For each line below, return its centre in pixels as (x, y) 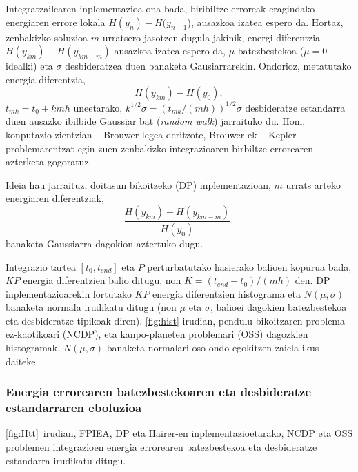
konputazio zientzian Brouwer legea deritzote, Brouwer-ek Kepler (151, 135)
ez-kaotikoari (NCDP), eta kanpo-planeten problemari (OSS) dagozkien (157, 334)
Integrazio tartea (41, 266)
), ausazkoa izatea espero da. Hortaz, (265, 22)
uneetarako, (98, 107)
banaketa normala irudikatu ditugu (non (91, 307)
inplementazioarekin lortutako (69, 293)
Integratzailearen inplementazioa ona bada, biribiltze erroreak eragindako (160, 8)
